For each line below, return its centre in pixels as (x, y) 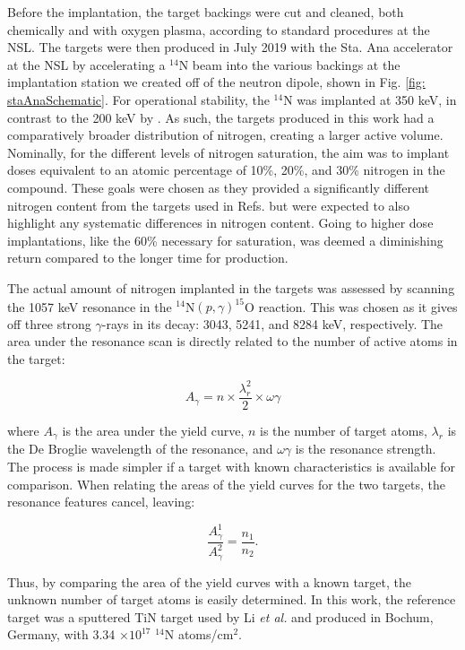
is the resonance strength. (366, 449)
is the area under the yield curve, (153, 430)
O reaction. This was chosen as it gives (351, 306)
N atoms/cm (199, 634)
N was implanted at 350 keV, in (370, 99)
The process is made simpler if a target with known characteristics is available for (232, 466)
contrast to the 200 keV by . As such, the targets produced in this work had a (221, 117)
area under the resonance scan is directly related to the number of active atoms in (232, 341)
